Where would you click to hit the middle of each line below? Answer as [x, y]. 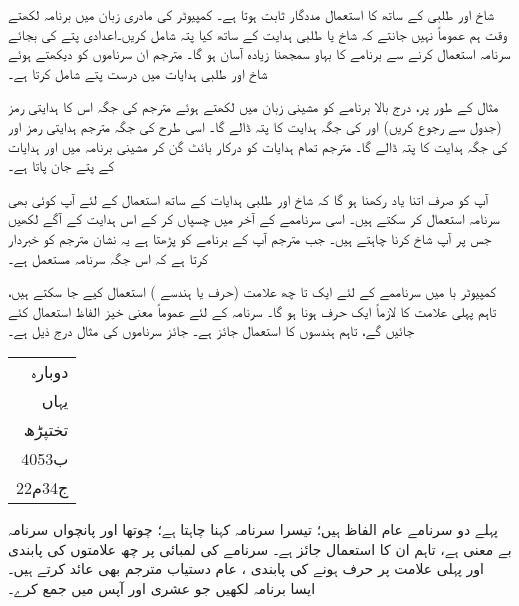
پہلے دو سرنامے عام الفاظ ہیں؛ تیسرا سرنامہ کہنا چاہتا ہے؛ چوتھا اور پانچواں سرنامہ [253, 528]
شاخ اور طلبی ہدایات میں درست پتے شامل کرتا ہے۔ [138, 72]
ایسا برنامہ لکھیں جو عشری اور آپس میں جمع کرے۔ [162, 587]
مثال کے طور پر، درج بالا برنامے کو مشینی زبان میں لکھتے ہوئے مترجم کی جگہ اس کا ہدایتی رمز [253, 106]
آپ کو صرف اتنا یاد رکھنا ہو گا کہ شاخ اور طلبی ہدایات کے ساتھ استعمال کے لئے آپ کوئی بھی [248, 198]
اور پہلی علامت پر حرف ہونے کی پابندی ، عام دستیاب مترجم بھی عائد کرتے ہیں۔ [246, 568]
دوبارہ [50, 371]
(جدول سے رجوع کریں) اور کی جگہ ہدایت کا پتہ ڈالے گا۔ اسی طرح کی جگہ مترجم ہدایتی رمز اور [255, 125]
